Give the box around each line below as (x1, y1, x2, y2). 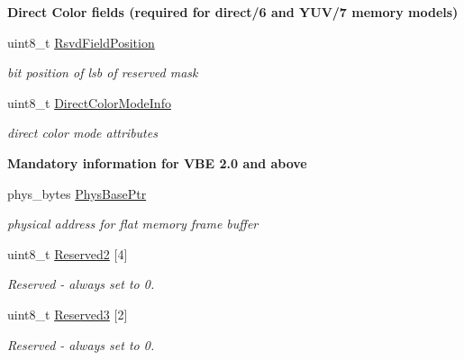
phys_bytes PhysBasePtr (7, 184, 147, 202)
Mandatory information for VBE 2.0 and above (7, 153, 307, 172)
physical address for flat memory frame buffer (7, 214, 259, 233)
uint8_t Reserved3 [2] (7, 304, 128, 323)
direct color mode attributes (7, 123, 158, 142)
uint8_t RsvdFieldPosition (7, 32, 155, 51)
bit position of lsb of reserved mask (7, 63, 198, 82)
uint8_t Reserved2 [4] (7, 244, 128, 263)
